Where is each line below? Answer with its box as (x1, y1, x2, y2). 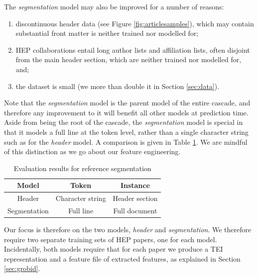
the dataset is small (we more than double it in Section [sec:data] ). (15, 81, 220, 91)
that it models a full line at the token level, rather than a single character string (4, 126, 249, 137)
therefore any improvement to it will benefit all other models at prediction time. (4, 107, 249, 117)
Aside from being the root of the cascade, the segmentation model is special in (4, 117, 243, 127)
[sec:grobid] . (4, 263, 40, 274)
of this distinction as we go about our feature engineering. (4, 146, 181, 157)
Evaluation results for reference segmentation (13, 163, 151, 173)
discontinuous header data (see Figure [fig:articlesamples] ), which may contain (15, 18, 254, 28)
